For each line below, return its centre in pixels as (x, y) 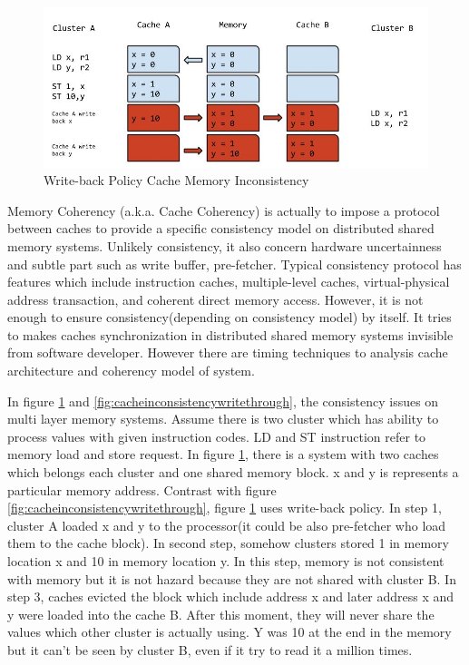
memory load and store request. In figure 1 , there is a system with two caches (223, 454)
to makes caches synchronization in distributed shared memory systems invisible (230, 334)
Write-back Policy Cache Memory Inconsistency (176, 180)
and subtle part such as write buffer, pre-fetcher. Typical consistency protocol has (234, 264)
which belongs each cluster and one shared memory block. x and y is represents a (233, 472)
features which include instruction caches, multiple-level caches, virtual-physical (229, 282)
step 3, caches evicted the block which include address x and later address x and (231, 597)
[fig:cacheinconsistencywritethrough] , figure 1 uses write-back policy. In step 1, (225, 508)
